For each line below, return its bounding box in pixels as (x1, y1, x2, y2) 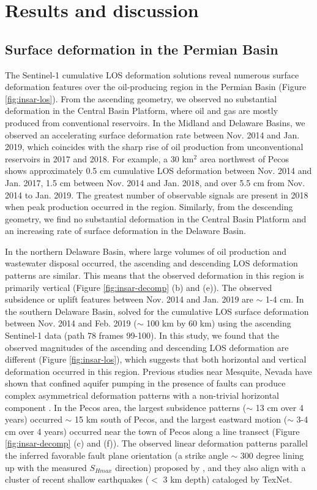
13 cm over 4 (255, 401, 304, 413)
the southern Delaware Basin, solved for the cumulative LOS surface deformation (5, 304, 309, 317)
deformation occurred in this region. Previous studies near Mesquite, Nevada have (5, 364, 312, 377)
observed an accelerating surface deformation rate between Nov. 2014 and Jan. (5, 128, 300, 141)
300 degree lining (240, 448, 304, 461)
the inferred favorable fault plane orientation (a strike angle (5, 448, 228, 461)
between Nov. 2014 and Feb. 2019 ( (5, 317, 137, 330)
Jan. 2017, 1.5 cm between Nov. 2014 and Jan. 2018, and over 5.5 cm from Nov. (5, 176, 305, 189)
